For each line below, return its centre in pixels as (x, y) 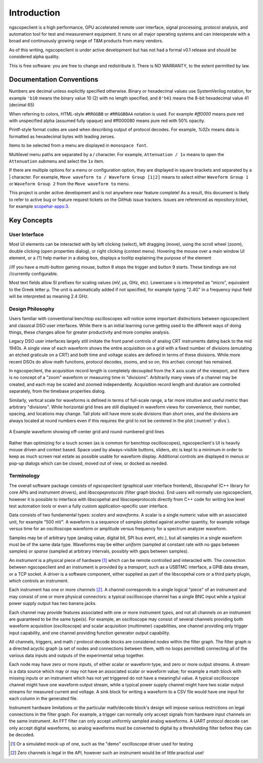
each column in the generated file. (43, 699)
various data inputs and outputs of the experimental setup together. (77, 655)
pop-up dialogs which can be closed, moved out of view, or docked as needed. (88, 463)
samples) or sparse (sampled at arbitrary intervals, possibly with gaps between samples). (99, 551)
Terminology (24, 476)
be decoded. (22, 735)
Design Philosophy (32, 309)
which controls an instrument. (39, 581)
